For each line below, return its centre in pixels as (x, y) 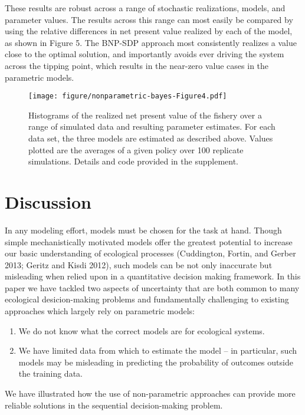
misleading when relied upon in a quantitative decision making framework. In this (153, 276)
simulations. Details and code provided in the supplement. (134, 161)
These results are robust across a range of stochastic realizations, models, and (145, 8)
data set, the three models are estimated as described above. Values (151, 138)
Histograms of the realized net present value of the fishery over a (145, 115)
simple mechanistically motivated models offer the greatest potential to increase (149, 241)
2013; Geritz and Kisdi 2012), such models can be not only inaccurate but (139, 264)
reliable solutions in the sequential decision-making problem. (114, 405)
